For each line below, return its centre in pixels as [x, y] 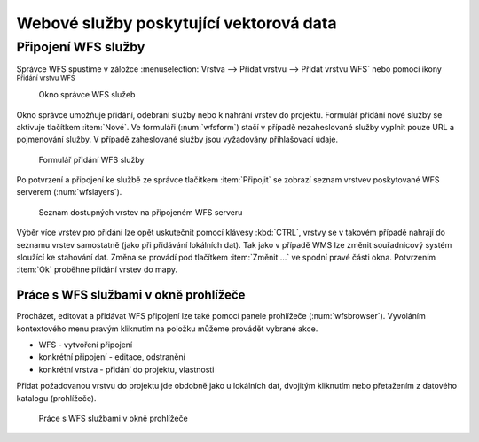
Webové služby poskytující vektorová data [177, 23]
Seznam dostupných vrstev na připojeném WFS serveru [141, 212]
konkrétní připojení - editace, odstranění [112, 357]
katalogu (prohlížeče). [56, 398]
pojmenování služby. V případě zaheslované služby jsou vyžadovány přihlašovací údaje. [177, 140]
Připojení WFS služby [81, 47]
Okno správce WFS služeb [87, 95]
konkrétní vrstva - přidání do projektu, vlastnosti [126, 369]
